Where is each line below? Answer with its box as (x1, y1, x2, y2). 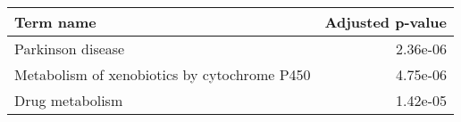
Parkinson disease (14, 38, 125, 59)
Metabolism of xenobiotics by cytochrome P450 (14, 64, 311, 85)
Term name (14, 12, 96, 32)
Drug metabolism (14, 90, 123, 110)
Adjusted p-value (324, 12, 447, 32)
